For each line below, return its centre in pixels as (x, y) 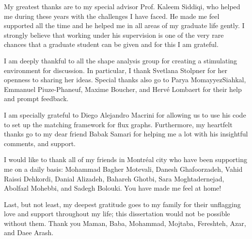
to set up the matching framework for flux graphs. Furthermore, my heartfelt (118, 124)
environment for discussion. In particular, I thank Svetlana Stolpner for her (116, 70)
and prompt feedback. (36, 98)
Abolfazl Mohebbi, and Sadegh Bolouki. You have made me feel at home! (113, 188)
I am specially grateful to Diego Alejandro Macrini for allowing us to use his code (125, 114)
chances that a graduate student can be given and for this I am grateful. (111, 44)
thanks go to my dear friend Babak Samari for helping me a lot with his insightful (126, 134)
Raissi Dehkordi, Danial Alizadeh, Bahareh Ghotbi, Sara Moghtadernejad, (114, 178)
